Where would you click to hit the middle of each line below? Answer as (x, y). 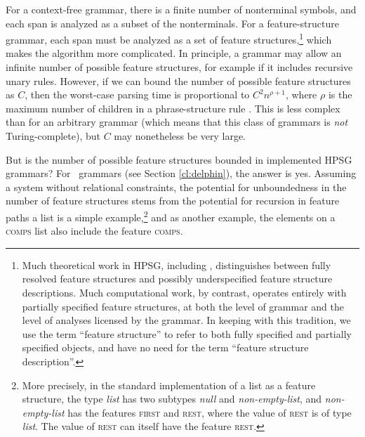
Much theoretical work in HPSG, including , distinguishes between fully (177, 265)
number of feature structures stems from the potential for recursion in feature (173, 201)
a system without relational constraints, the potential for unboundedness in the (176, 187)
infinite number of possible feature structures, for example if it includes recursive (179, 67)
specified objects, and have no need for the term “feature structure (165, 347)
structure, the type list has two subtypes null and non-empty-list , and (172, 399)
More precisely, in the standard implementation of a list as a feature (169, 385)
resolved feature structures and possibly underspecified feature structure (177, 279)
